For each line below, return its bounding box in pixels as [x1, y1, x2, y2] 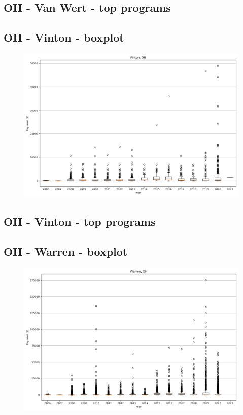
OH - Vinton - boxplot [4, 29, 124, 45]
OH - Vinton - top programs [4, 214, 156, 229]
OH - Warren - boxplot [4, 244, 128, 259]
